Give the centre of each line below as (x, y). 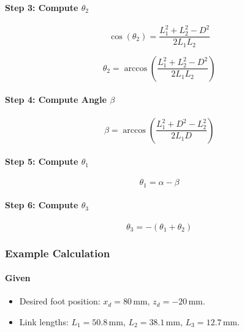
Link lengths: (44, 321)
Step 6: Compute (42, 205)
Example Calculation (58, 253)
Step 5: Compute (42, 161)
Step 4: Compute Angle (56, 100)
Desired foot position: (60, 301)
